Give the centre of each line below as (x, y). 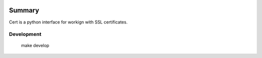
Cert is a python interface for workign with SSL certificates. (68, 22)
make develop (35, 46)
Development (25, 35)
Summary (24, 10)
